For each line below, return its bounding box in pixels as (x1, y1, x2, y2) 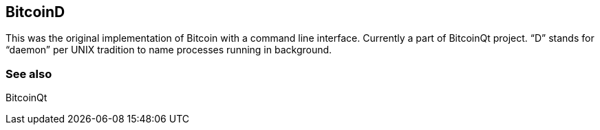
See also (6, 66, 52, 81)
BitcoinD (6, 3, 65, 21)
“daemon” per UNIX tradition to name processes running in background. (6, 44, 332, 56)
